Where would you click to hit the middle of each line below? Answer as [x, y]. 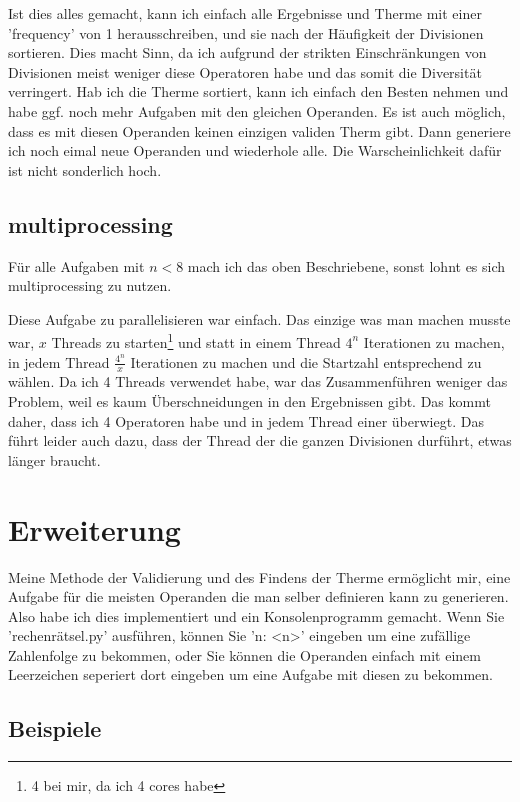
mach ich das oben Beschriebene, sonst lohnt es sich [346, 265]
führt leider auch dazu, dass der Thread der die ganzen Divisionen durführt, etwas [260, 440]
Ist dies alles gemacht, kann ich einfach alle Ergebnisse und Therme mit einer [245, 13]
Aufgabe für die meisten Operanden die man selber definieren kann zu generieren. [258, 596]
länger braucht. [54, 459]
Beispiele [55, 728]
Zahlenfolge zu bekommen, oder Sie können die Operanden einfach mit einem [244, 654]
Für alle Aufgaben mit [76, 265]
